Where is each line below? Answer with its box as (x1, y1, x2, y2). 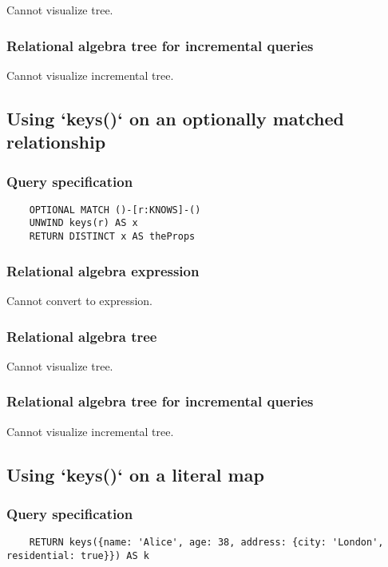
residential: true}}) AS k (6, 549, 149, 561)
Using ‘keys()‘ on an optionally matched (6, 105, 344, 130)
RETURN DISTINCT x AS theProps (29, 231, 196, 243)
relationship (6, 129, 106, 154)
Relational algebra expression (6, 260, 200, 280)
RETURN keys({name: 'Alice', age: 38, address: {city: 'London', (29, 537, 384, 549)
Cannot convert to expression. (6, 291, 153, 308)
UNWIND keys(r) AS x (29, 217, 138, 229)
